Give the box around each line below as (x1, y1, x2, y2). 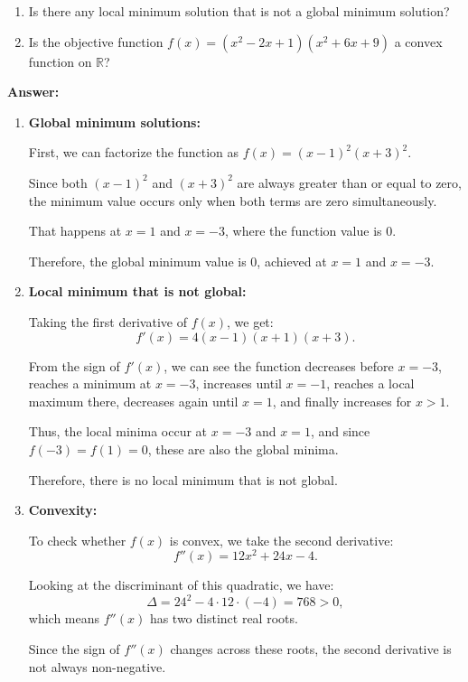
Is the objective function (28, 32, 164, 51)
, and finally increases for (272, 391, 412, 410)
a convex (394, 32, 443, 51)
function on (28, 51, 92, 70)
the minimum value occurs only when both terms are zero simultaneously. (28, 191, 437, 210)
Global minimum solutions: (28, 112, 201, 131)
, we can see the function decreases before (164, 356, 394, 375)
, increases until (195, 374, 282, 393)
